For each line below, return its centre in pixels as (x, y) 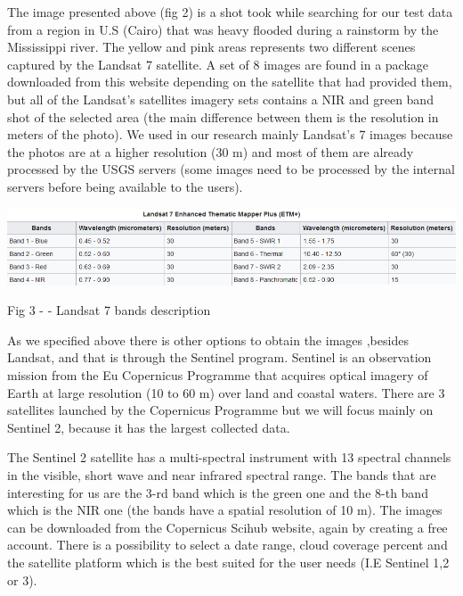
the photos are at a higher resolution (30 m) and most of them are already (211, 151)
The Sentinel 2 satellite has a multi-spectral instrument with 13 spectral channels (229, 457)
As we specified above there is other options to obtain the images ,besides (208, 339)
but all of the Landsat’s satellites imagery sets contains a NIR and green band (220, 99)
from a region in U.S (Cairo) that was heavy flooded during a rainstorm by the (223, 29)
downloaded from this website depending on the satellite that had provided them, (230, 82)
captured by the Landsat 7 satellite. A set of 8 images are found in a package (218, 64)
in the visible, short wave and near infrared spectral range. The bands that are (222, 475)
